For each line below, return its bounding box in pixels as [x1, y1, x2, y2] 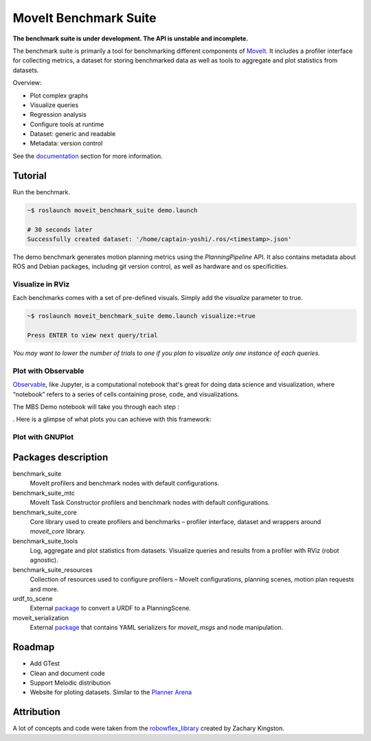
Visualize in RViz [12, 280, 70, 289]
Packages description [12, 451, 109, 463]
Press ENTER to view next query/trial [27, 332, 158, 339]
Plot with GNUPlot [12, 433, 74, 442]
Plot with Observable [12, 366, 85, 376]
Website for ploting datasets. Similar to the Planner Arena [30, 688, 192, 696]
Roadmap [12, 641, 55, 653]
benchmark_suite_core [12, 508, 77, 516]
